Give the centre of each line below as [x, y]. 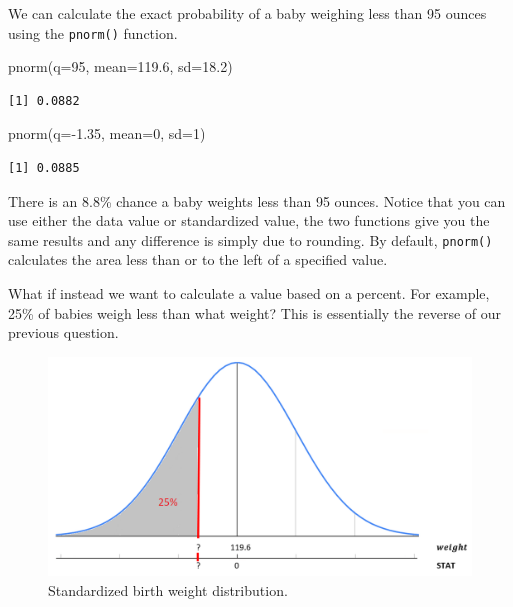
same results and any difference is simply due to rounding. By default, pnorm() [250, 239]
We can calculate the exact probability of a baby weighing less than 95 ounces [247, 13]
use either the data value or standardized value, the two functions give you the [249, 220]
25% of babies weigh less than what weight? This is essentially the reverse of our [254, 312]
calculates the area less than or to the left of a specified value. [198, 259]
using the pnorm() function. [93, 32]
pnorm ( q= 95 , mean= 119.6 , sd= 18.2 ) [120, 66]
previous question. [63, 332]
